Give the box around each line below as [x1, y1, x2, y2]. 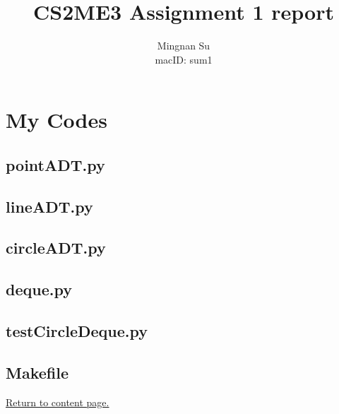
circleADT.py [6, 237, 106, 259]
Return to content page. [6, 394, 109, 409]
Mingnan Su [157, 38, 210, 53]
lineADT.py [6, 195, 93, 217]
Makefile [6, 361, 69, 383]
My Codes [6, 105, 107, 134]
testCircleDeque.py [6, 320, 148, 342]
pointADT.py [6, 153, 105, 175]
